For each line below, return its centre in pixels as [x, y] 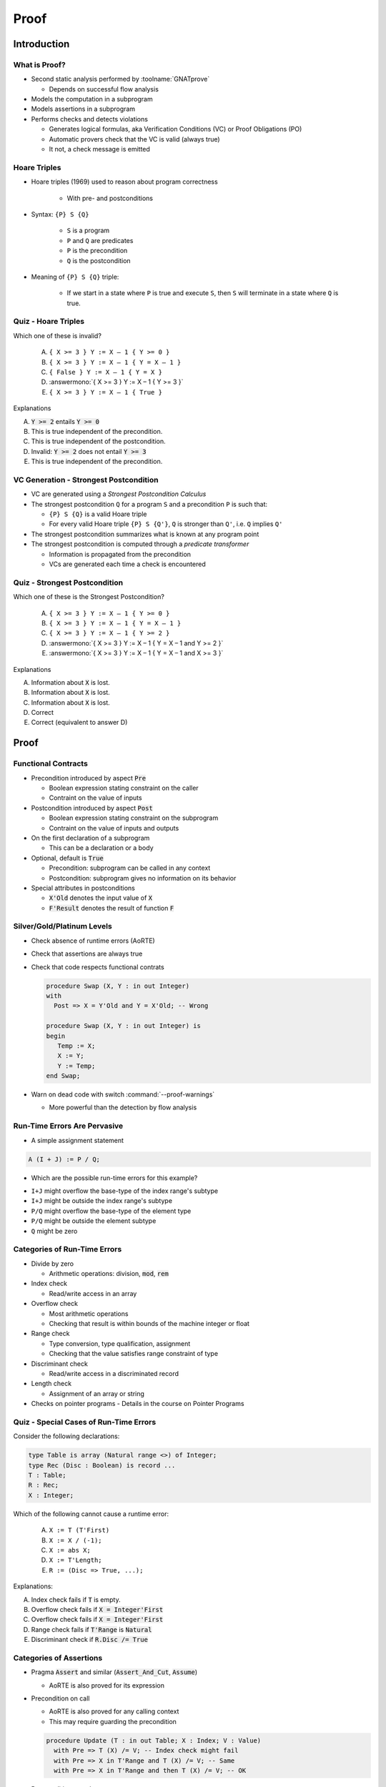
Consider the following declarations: [66, 1436]
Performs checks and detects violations [89, 119]
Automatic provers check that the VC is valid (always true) [135, 139]
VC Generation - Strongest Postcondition [86, 480]
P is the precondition [97, 251]
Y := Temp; [76, 1066]
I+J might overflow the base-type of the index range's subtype [124, 1191]
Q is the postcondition [99, 260]
